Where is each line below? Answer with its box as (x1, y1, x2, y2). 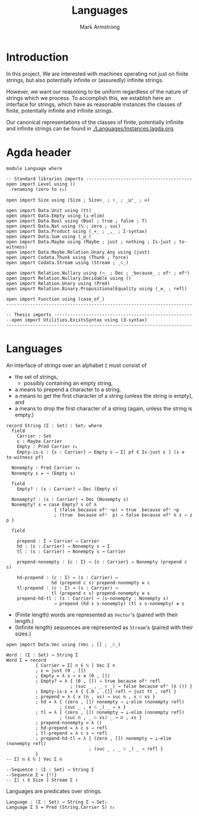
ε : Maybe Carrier (17, 438, 62, 444)
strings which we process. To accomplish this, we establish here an (6, 94, 171, 101)
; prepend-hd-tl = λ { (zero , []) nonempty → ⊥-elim (35, 735, 171, 742)
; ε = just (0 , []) (35, 668, 86, 674)
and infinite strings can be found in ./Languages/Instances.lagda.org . (6, 124, 175, 132)
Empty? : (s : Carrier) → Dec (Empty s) (17, 486, 118, 492)
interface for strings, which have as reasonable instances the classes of (6, 101, 182, 108)
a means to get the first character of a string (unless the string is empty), (14, 392, 193, 399)
